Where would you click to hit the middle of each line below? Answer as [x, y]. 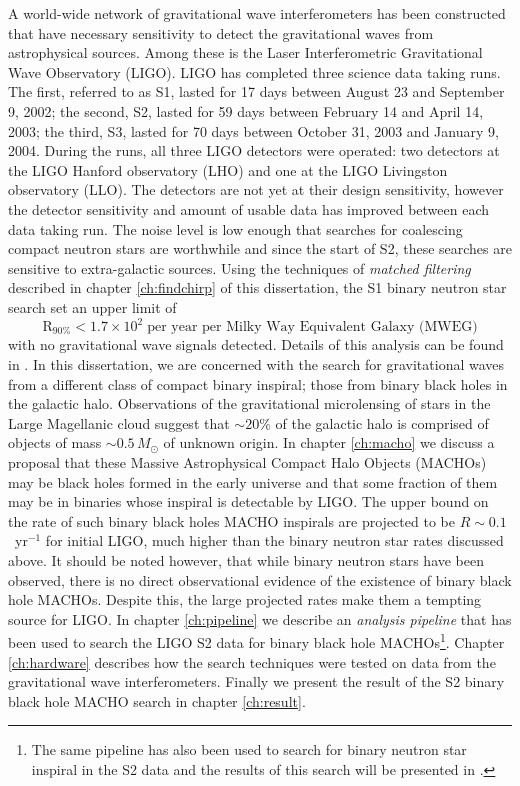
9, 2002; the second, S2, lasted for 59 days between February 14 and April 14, [246, 110]
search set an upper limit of [92, 306]
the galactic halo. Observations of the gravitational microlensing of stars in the [249, 403]
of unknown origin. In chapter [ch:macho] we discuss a [329, 442]
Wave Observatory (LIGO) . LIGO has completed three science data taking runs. [254, 71]
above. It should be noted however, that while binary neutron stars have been [246, 559]
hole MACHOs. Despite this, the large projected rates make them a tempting [245, 599]
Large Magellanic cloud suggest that [119, 422]
